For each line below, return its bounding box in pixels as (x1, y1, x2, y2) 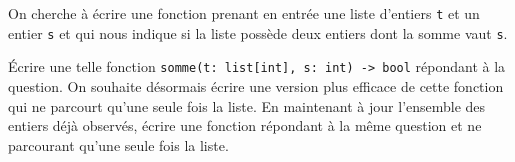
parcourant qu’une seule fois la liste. (8, 134, 229, 155)
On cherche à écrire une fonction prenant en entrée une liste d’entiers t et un (8, 3, 480, 23)
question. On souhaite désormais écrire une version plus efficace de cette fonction (8, 75, 504, 96)
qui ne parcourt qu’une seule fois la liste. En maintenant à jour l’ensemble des (8, 95, 486, 116)
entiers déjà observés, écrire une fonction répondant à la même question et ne (8, 115, 482, 136)
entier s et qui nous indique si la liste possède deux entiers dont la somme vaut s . (8, 22, 508, 43)
